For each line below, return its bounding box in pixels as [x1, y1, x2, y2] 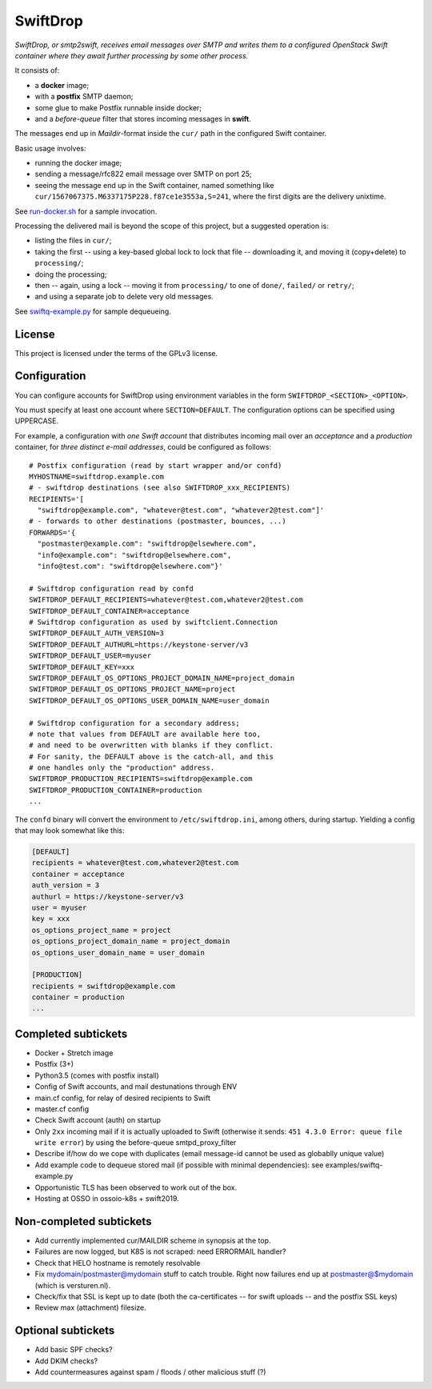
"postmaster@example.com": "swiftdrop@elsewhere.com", [37, 539, 258, 548]
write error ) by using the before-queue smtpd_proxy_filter [34, 1138, 237, 1147]
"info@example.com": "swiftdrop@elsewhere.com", [37, 550, 232, 559]
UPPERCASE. [14, 416, 59, 426]
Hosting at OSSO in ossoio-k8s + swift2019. [34, 1194, 179, 1203]
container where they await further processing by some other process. [14, 50, 249, 60]
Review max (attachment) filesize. [34, 1303, 147, 1312]
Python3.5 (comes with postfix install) [34, 1071, 159, 1080]
